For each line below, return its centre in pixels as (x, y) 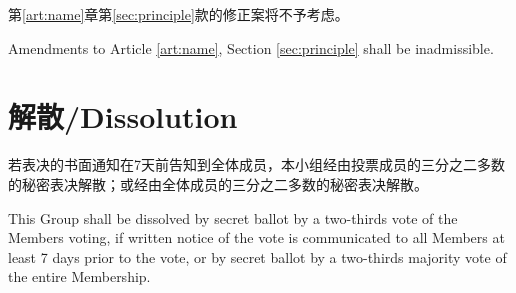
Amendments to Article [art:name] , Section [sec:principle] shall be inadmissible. (251, 47)
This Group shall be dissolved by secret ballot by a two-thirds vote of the (233, 217)
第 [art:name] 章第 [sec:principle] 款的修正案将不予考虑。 (178, 14)
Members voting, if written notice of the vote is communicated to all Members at (256, 237)
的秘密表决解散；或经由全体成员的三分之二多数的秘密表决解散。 (218, 183)
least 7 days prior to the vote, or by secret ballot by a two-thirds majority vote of (257, 256)
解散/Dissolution (123, 116)
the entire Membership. (79, 276)
